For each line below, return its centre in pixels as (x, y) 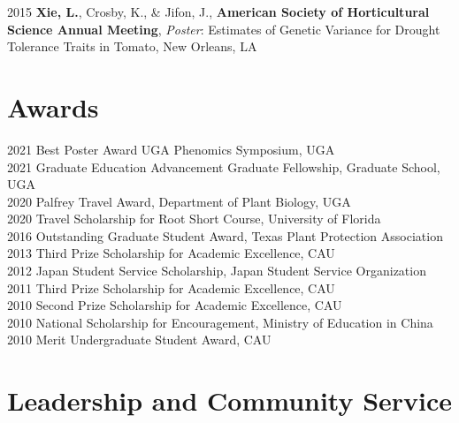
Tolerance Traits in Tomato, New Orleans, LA (132, 46)
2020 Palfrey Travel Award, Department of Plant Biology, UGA (179, 201)
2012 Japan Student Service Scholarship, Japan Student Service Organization (217, 271)
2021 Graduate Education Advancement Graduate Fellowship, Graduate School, (224, 166)
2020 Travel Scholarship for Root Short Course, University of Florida (194, 219)
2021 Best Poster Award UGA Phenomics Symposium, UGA (171, 149)
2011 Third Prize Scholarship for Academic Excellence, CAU (171, 287)
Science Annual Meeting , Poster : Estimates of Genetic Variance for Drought (224, 29)
